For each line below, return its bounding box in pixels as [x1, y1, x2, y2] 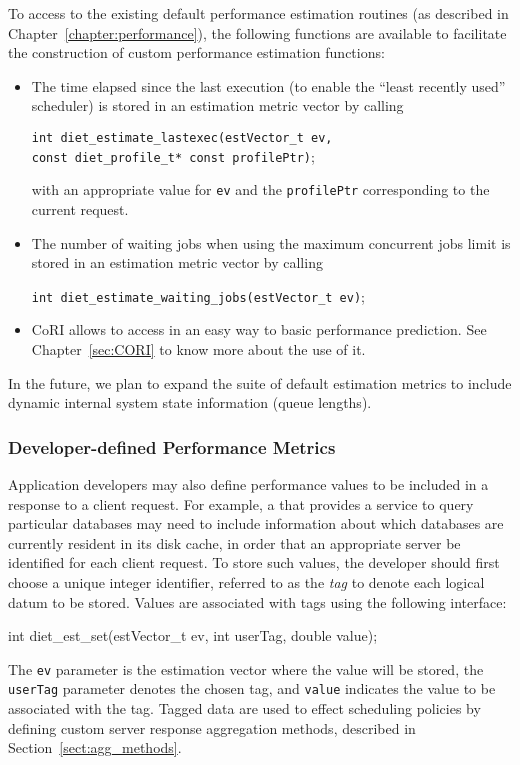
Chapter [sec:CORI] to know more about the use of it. [31, 338, 366, 359]
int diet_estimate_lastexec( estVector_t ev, [31, 130, 333, 145]
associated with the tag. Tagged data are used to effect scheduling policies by [8, 698, 481, 719]
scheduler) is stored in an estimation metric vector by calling [31, 95, 404, 116]
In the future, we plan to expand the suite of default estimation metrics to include [8, 372, 512, 393]
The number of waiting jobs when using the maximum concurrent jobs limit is [31, 232, 511, 253]
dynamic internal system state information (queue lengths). [8, 392, 372, 413]
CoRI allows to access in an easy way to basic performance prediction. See [31, 319, 487, 340]
